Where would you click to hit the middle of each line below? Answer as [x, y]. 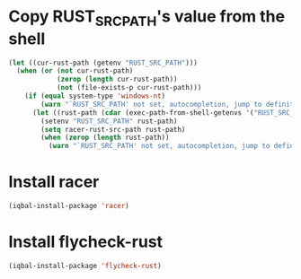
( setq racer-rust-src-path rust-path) [113, 129]
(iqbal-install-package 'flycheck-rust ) [85, 266]
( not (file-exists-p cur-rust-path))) [129, 88]
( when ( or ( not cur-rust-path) [75, 71]
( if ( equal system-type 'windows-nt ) [95, 96]
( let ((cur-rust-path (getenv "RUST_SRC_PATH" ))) [103, 63]
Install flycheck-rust [86, 242]
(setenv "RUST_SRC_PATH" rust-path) [109, 121]
